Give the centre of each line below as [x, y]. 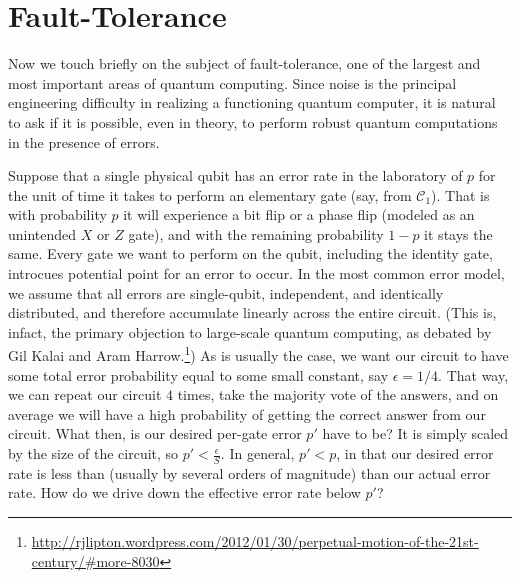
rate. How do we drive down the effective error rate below [184, 492]
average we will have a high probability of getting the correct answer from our [247, 413]
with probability [57, 214]
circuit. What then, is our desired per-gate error [155, 433]
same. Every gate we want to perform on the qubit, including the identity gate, [250, 253]
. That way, [473, 374]
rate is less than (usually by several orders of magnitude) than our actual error [249, 472]
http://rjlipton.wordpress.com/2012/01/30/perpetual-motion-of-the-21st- [255, 541]
